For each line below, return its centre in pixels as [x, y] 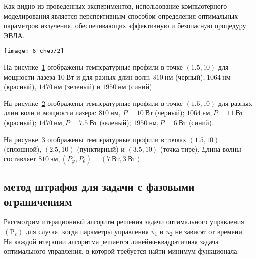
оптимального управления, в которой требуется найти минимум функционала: [122, 251]
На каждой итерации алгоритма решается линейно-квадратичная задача [111, 241]
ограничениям [38, 201]
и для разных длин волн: [114, 77]
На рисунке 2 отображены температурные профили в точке [93, 103]
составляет [20, 158]
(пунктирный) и [101, 149]
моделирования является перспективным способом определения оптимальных [121, 16]
